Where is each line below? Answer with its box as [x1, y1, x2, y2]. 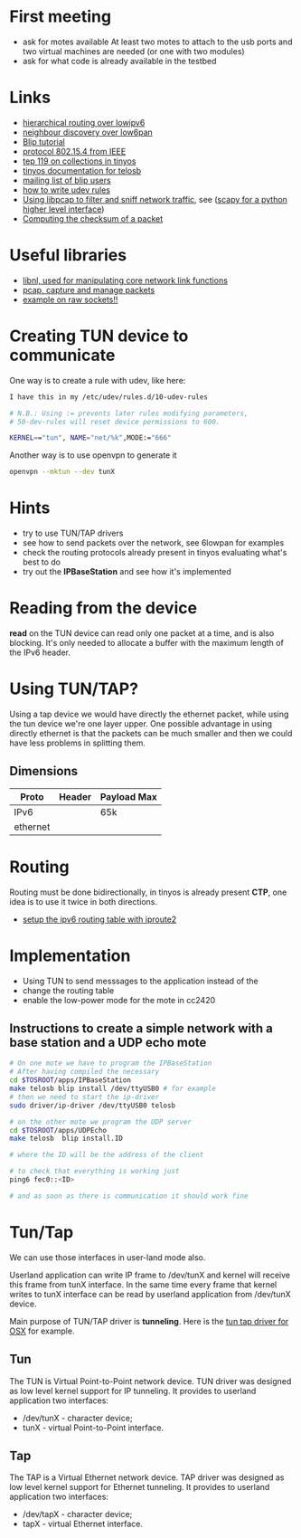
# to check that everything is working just [9, 1167, 180, 1176]
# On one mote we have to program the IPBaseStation [9, 1059, 212, 1068]
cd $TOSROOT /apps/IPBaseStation [9, 1076, 131, 1085]
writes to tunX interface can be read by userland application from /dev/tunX [9, 1288, 291, 1299]
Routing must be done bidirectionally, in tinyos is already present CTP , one [9, 887, 287, 897]
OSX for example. [9, 1325, 75, 1336]
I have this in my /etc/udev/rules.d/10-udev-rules [9, 392, 208, 402]
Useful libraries [9, 245, 127, 266]
